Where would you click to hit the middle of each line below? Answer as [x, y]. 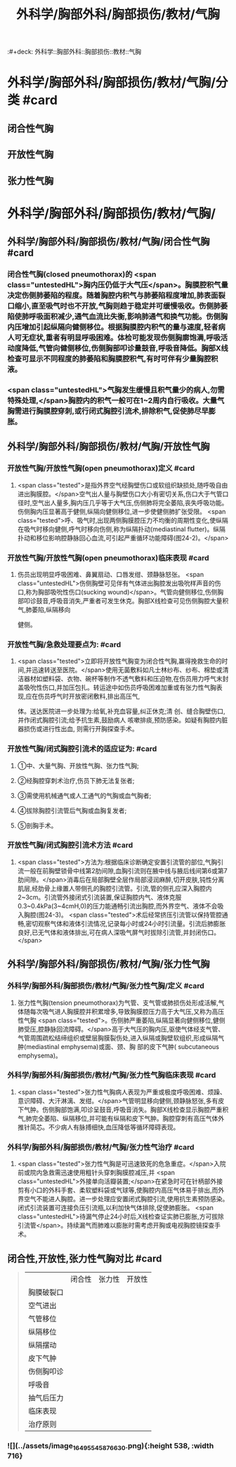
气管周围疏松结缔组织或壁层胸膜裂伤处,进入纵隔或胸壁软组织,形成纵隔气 [121, 1038]
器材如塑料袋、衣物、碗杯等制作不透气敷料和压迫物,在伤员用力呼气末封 [126, 679]
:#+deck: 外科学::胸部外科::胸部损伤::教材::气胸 [74, 52]
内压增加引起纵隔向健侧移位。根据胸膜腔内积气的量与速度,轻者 [113, 327]
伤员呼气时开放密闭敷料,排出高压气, [89, 697]
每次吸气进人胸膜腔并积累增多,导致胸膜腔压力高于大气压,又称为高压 [127, 1011]
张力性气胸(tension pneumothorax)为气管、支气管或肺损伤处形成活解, [118, 1003]
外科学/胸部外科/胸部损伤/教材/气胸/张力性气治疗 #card [101, 1147]
